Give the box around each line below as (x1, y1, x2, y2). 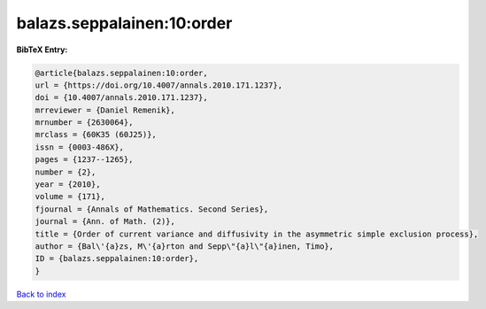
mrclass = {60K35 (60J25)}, (35, 129, 157, 140)
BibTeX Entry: (16, 44, 68, 55)
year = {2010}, (35, 180, 101, 189)
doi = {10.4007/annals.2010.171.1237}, (35, 93, 208, 103)
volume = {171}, (35, 191, 106, 202)
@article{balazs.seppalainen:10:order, (35, 67, 208, 78)
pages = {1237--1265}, (35, 155, 134, 165)
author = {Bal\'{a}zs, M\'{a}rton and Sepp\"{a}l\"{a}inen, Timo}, (35, 242, 335, 251)
